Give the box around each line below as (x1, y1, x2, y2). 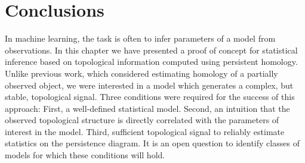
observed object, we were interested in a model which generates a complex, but (5, 79, 294, 91)
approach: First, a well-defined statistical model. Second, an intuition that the (5, 102, 290, 114)
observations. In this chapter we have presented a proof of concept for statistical (5, 43, 298, 56)
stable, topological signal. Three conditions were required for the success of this (5, 90, 295, 103)
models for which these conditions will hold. (5, 149, 165, 161)
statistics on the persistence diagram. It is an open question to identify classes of (5, 137, 300, 149)
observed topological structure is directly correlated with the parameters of (5, 114, 279, 126)
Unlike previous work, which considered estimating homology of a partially (5, 67, 278, 79)
